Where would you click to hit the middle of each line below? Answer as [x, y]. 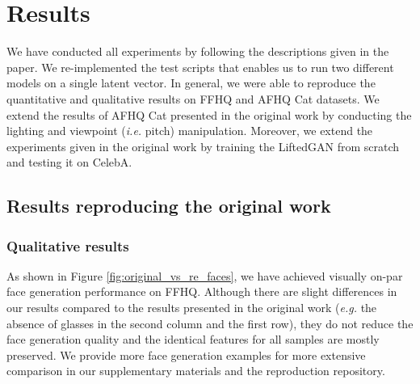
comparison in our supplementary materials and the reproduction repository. [196, 371]
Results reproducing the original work [169, 206]
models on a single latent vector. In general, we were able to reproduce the [191, 83]
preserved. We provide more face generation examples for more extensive [186, 354]
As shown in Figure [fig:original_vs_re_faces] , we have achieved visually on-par [205, 275]
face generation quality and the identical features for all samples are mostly [193, 339]
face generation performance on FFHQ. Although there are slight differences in [202, 291]
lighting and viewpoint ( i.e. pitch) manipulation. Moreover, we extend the [190, 131]
